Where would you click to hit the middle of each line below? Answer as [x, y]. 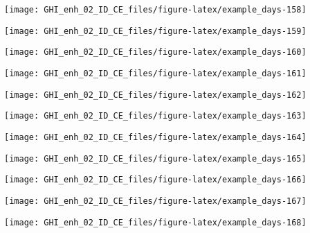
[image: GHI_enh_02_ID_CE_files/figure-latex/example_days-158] [155, 10]
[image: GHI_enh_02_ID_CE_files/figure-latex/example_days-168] [155, 222]
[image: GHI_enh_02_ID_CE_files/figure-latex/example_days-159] [155, 31]
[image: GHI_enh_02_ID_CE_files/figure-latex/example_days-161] [155, 73]
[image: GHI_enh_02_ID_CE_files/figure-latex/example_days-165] [155, 158]
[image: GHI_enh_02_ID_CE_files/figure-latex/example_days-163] [155, 116]
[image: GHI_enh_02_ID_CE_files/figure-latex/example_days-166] [155, 180]
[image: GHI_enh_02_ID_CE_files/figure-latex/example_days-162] [155, 95]
